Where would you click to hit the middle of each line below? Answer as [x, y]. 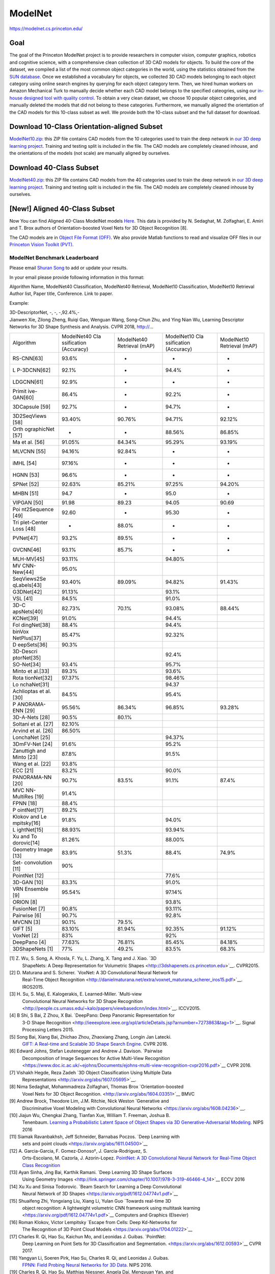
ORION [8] [25, 902]
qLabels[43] [27, 585]
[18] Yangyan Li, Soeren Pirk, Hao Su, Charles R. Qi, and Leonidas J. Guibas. [89, 1258]
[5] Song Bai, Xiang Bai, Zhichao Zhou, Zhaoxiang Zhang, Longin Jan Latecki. [90, 1037]
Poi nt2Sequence [33, 510]
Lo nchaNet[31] [31, 684]
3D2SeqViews [30, 416]
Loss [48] [24, 529]
